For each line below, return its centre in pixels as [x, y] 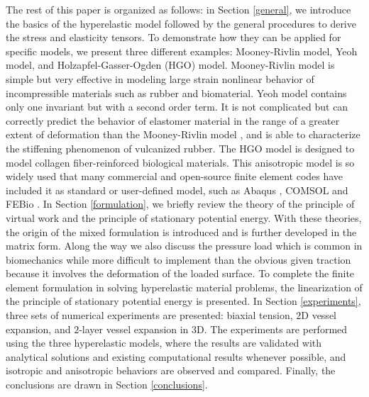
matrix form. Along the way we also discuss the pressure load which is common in [184, 246]
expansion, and [38, 329]
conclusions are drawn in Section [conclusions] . [107, 385]
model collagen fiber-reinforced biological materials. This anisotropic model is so [180, 162]
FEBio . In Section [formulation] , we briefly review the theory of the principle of [180, 204]
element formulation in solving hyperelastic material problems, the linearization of [184, 287]
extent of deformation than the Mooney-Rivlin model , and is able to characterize [183, 134]
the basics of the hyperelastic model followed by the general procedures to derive [181, 23]
